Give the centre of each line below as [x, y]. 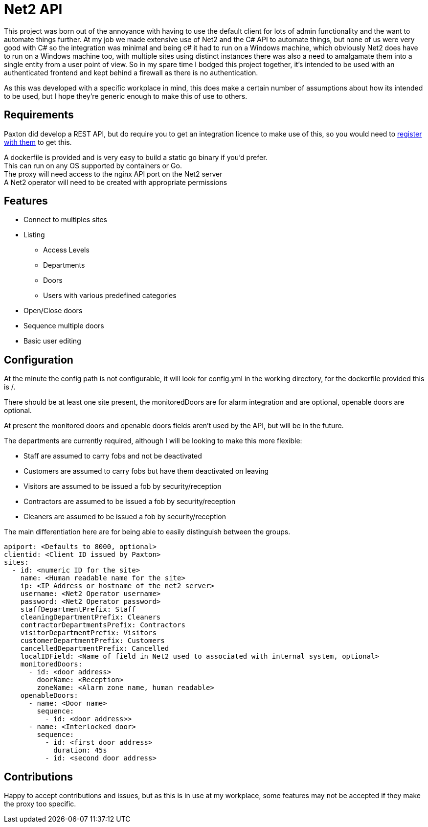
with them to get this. [38, 142]
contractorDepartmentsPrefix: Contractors [103, 625]
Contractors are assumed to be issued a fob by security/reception [130, 502]
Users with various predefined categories [110, 296]
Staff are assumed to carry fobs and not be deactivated [113, 456]
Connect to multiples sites [65, 220]
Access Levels [66, 250]
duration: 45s [80, 750]
